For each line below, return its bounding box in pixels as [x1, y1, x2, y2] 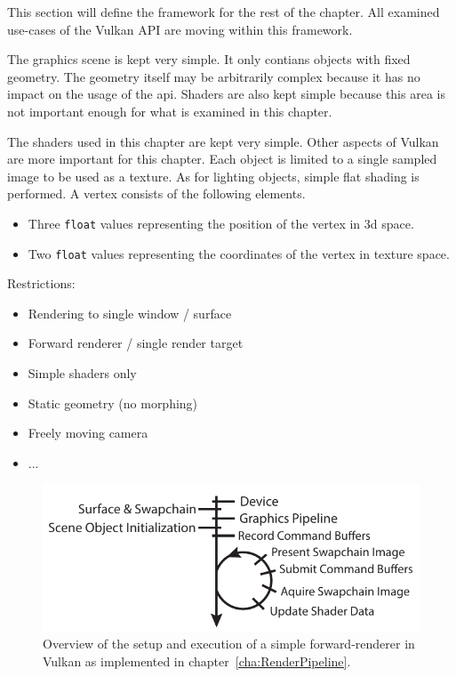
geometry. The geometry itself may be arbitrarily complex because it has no [7, 67, 420, 85]
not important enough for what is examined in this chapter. [7, 101, 332, 120]
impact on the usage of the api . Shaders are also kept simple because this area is [7, 85, 445, 103]
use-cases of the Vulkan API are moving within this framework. [7, 20, 353, 38]
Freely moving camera [28, 423, 148, 442]
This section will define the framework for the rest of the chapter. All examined [7, 3, 440, 20]
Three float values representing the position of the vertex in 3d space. [28, 214, 414, 232]
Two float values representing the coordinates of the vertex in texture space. [28, 244, 450, 262]
